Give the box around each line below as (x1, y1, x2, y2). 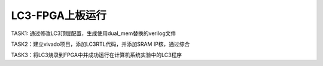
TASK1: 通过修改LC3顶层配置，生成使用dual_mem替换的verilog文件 (11, 30, 176, 37)
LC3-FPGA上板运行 (11, 9, 107, 22)
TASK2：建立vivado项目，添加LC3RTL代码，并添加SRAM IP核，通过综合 (11, 40, 190, 48)
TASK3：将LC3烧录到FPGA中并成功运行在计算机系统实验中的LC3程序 (11, 51, 182, 59)
